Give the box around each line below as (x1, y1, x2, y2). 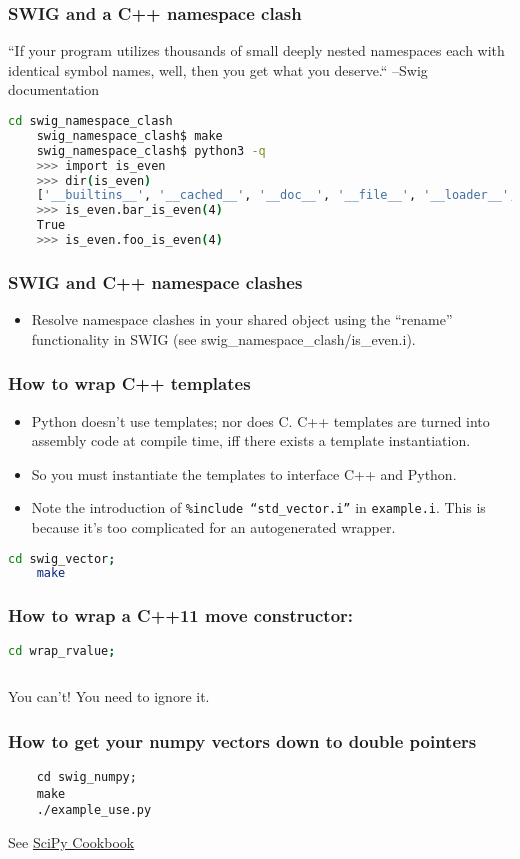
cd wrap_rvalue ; (8, 643, 116, 658)
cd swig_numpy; (36, 770, 137, 785)
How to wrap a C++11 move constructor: (8, 603, 354, 628)
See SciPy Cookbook (8, 832, 135, 853)
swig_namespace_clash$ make (36, 128, 223, 143)
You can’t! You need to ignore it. (8, 686, 210, 707)
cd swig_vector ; (8, 551, 116, 566)
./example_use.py (36, 803, 152, 818)
